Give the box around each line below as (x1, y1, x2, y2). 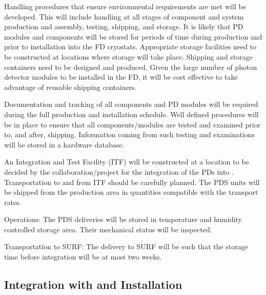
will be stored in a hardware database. (4, 139, 125, 150)
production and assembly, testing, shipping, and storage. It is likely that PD (4, 21, 243, 32)
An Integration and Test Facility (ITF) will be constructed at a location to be (4, 156, 249, 167)
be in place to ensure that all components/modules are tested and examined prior (4, 119, 261, 130)
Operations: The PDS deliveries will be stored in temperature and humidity (4, 214, 242, 225)
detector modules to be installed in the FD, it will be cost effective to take (4, 71, 238, 82)
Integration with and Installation (4, 276, 182, 292)
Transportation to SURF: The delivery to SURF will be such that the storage (4, 241, 249, 252)
